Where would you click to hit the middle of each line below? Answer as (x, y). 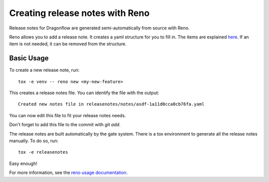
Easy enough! (23, 163)
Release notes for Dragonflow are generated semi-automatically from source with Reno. (99, 28)
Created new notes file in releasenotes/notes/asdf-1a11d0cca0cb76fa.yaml (111, 104)
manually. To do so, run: (34, 141)
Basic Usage (29, 58)
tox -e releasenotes (43, 152)
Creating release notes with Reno (79, 13)
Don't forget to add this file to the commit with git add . (65, 125)
